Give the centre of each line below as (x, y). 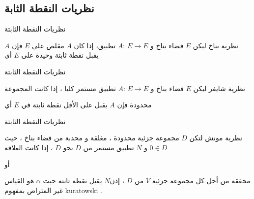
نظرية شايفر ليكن (219, 88)
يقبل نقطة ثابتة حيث (72, 181)
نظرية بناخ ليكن (215, 45)
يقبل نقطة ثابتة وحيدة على (60, 55)
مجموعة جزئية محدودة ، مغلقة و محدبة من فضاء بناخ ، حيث (92, 138)
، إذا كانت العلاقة (29, 147)
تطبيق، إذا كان (95, 45)
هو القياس (19, 181)
